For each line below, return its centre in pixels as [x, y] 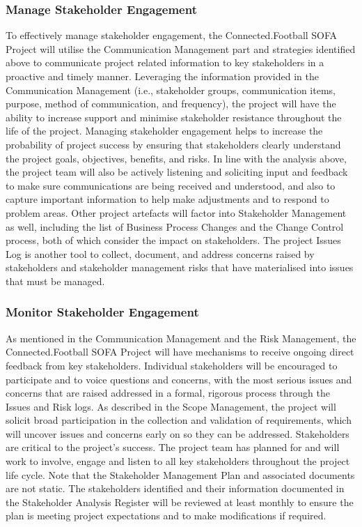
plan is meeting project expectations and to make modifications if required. [166, 515]
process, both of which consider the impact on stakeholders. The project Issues [173, 240]
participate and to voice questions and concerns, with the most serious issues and [179, 379]
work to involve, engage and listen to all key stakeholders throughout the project [178, 461]
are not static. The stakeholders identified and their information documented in [175, 488]
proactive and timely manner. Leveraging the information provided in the [162, 76]
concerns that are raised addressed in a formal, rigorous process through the [168, 393]
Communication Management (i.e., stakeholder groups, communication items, [171, 90]
